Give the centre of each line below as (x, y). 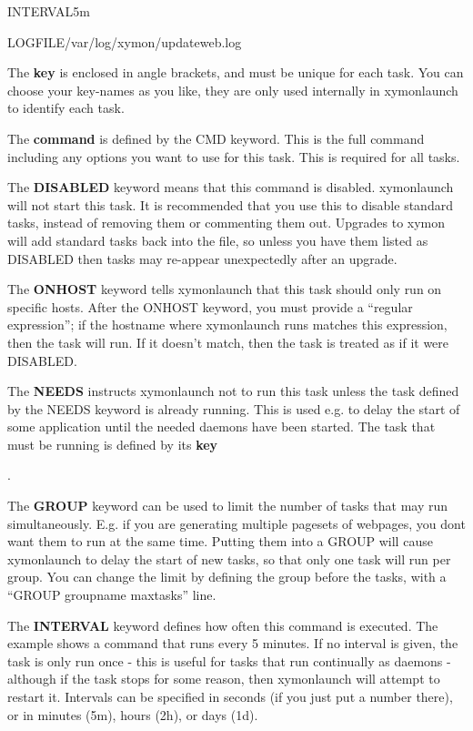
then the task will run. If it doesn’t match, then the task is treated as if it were (228, 342)
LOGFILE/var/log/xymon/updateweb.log (125, 41)
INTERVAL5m (49, 11)
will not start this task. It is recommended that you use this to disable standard (230, 204)
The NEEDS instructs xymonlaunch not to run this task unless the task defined (233, 391)
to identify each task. (66, 108)
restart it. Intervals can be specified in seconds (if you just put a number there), (230, 696)
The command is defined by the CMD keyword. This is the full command (216, 138)
